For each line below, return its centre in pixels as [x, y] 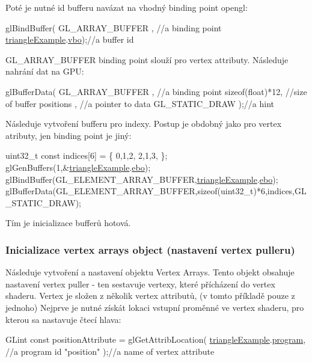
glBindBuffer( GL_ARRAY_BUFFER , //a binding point [114, 27]
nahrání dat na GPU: [45, 71]
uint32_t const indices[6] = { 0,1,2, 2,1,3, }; [87, 155]
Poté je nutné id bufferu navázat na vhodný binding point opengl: [127, 7]
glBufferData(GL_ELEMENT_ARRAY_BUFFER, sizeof [112, 191]
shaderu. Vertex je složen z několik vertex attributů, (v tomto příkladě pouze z [150, 296]
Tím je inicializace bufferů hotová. [68, 223]
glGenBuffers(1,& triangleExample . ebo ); [78, 167]
